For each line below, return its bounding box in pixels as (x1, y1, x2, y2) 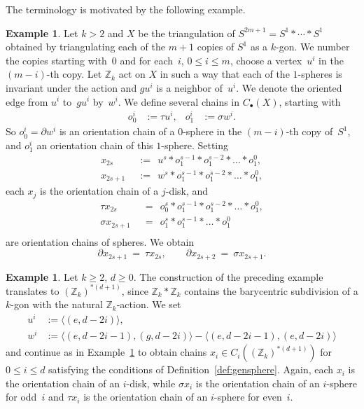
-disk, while (126, 375, 176, 390)
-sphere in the (183, 124, 242, 139)
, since (121, 283, 148, 298)
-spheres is (297, 67, 342, 81)
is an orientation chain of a (59, 124, 175, 139)
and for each (120, 53, 174, 67)
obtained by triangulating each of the (6, 39, 165, 54)
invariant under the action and (6, 80, 137, 95)
